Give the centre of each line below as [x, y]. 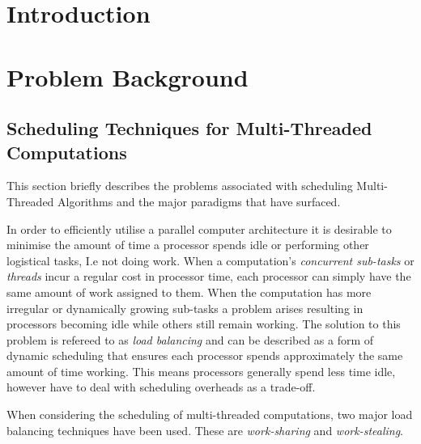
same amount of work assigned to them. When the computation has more [189, 292]
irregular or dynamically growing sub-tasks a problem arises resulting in [185, 308]
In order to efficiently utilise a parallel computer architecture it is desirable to [199, 228]
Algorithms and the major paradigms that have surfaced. [199, 201]
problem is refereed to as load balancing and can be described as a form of [190, 339]
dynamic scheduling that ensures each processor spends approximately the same [205, 355]
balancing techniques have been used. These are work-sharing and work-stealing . [205, 430]
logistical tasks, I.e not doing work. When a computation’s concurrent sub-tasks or [210, 260]
